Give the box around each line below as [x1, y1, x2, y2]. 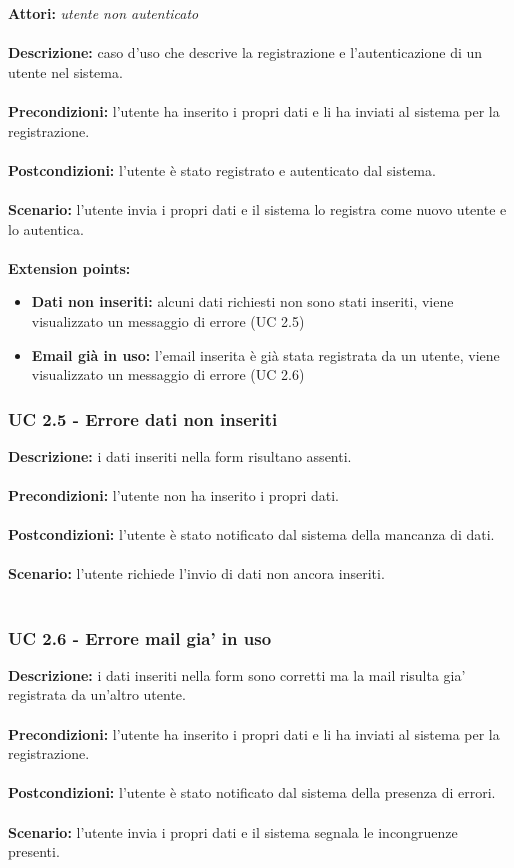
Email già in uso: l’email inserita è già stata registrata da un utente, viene [31, 344, 500, 365]
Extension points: [8, 257, 131, 278]
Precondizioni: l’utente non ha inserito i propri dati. [8, 485, 339, 506]
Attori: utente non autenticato [8, 3, 199, 23]
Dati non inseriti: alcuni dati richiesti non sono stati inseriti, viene [31, 291, 454, 312]
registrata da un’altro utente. [8, 684, 186, 705]
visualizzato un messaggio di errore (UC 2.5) [31, 310, 305, 331]
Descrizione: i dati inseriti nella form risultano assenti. [8, 445, 352, 466]
